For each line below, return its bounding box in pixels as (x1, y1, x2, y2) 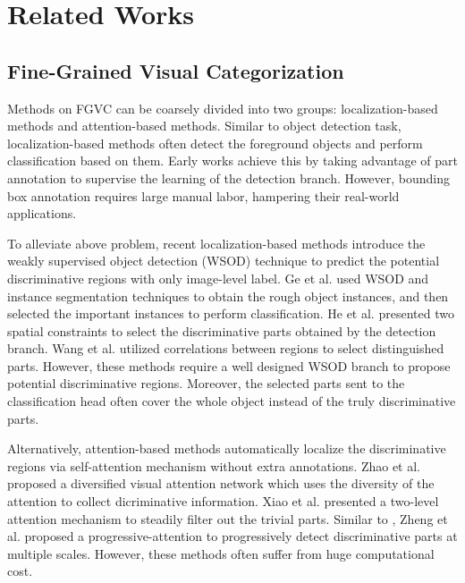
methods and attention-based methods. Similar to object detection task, (7, 116, 402, 135)
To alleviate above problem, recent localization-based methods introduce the (7, 233, 426, 252)
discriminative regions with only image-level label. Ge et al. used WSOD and (7, 268, 429, 287)
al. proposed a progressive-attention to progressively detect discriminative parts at (7, 527, 458, 545)
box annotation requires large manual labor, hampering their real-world (7, 186, 400, 205)
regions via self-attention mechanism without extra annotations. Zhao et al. (7, 456, 420, 475)
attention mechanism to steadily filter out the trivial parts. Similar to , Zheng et (7, 509, 448, 528)
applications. (7, 204, 77, 223)
